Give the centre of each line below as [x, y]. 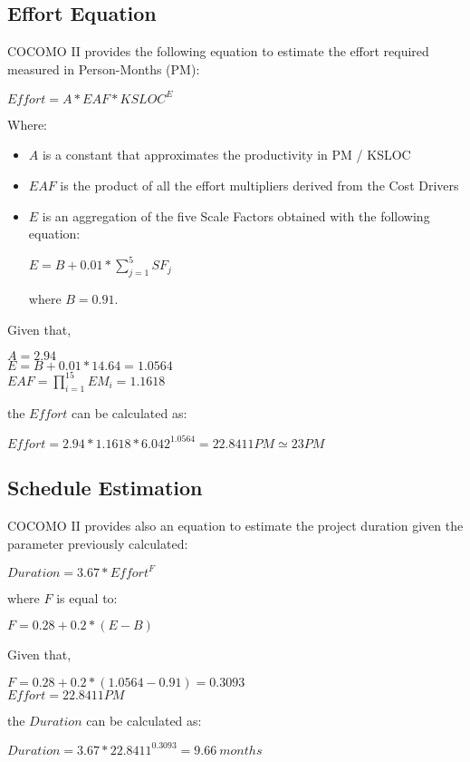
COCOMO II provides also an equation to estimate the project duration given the [235, 525]
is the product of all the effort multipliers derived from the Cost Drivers [259, 186]
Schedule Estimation [105, 488]
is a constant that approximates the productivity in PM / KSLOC [226, 155]
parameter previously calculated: [98, 543]
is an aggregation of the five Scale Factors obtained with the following [236, 215]
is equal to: [87, 597]
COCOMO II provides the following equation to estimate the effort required [218, 51]
